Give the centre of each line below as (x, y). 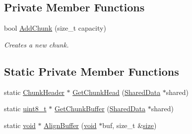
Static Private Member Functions (92, 71)
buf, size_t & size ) (129, 125)
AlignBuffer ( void (70, 125)
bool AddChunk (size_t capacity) (55, 28)
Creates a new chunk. (36, 44)
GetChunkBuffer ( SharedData (100, 109)
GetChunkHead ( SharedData (117, 92)
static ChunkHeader (34, 92)
